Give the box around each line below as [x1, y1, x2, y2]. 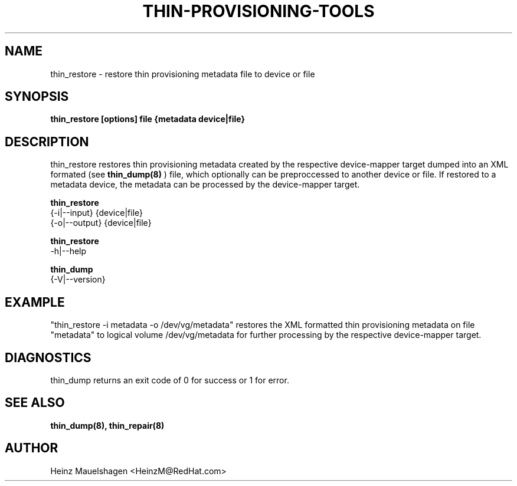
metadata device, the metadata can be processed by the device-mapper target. [50, 179, 360, 190]
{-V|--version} [50, 274, 106, 285]
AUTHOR [5, 441, 58, 456]
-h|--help [50, 246, 87, 257]
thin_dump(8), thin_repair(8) [50, 420, 165, 431]
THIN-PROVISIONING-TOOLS [142, 1, 375, 21]
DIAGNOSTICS [5, 350, 91, 365]
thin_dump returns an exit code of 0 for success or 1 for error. [50, 375, 289, 385]
